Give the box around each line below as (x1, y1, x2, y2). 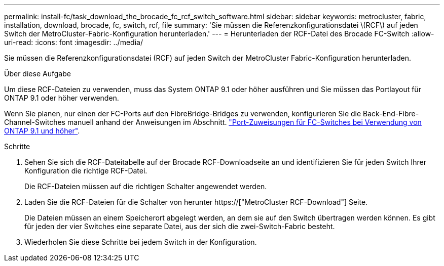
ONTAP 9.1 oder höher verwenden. (4, 94, 119, 102)
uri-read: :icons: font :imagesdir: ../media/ (4, 38, 143, 47)
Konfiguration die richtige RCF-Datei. (24, 166, 147, 175)
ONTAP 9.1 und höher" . (4, 126, 80, 135)
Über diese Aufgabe (4, 69, 71, 78)
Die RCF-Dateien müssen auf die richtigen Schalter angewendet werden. (24, 182, 267, 191)
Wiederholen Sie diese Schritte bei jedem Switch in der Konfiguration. (24, 238, 257, 246)
